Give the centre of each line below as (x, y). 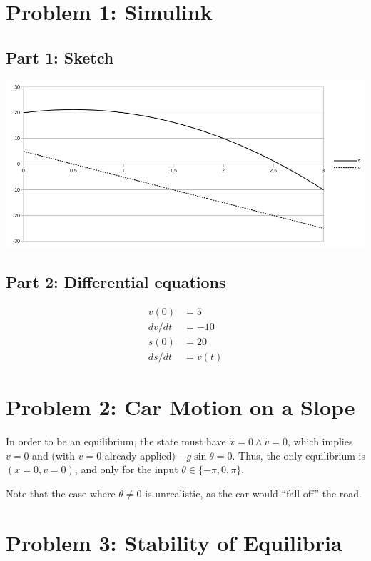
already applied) (140, 455)
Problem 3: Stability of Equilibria (174, 542)
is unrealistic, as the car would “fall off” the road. (253, 493)
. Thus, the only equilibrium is (299, 455)
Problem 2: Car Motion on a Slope (181, 407)
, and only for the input (126, 469)
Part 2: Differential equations (116, 281)
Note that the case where (61, 493)
